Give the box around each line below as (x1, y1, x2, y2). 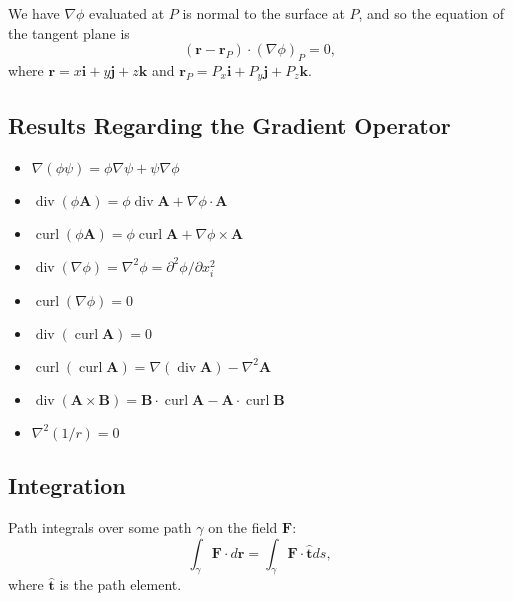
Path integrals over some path (8, 517, 192, 537)
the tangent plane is (8, 22, 130, 43)
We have (8, 3, 60, 23)
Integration (8, 470, 126, 501)
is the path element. (59, 574, 182, 595)
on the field (208, 517, 278, 537)
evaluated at (89, 3, 165, 23)
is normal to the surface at (182, 3, 345, 23)
